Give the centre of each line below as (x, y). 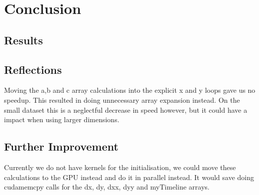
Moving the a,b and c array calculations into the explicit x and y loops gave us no (130, 90)
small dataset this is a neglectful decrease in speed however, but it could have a (126, 109)
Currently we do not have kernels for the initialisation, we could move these (120, 167)
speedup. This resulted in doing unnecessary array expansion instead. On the (122, 99)
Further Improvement (61, 146)
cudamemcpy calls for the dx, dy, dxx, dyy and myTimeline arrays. (107, 187)
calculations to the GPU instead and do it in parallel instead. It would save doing (129, 177)
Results (23, 40)
